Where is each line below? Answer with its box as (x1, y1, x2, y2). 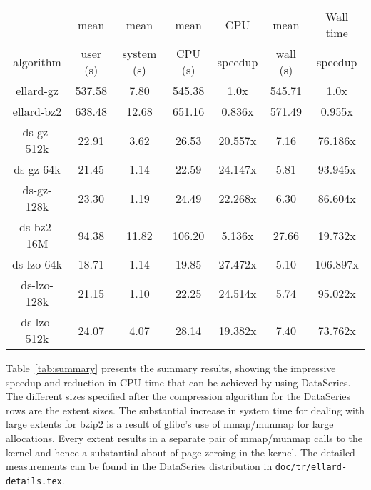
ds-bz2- (19, 219, 55, 235)
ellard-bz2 (12, 103, 62, 119)
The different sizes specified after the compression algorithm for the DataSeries (6, 389, 351, 404)
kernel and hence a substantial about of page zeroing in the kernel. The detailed (6, 444, 355, 459)
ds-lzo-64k (12, 256, 62, 272)
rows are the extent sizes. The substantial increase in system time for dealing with (6, 402, 365, 417)
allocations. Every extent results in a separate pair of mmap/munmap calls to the (6, 430, 363, 445)
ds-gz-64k (14, 161, 61, 177)
